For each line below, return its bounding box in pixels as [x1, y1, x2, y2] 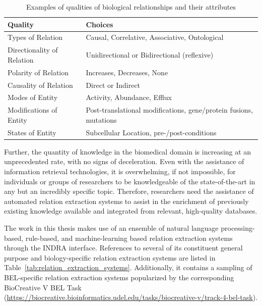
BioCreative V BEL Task [4, 282, 82, 292]
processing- [221, 222, 255, 233]
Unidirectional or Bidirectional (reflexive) [86, 49, 214, 60]
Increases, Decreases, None [86, 67, 168, 77]
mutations [86, 114, 117, 125]
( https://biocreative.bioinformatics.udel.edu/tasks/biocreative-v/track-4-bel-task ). [4, 292, 258, 302]
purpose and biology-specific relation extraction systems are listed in [4, 252, 216, 263]
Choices [86, 19, 113, 29]
